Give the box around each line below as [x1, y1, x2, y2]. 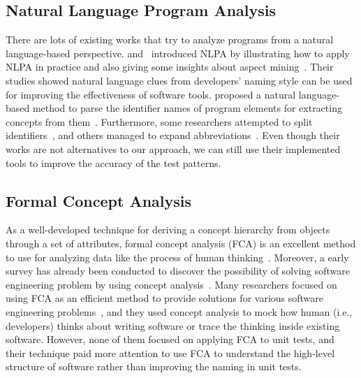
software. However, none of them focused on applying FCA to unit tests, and [6, 332, 334, 347]
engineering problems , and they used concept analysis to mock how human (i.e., [6, 304, 353, 319]
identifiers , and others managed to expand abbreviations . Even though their [6, 128, 340, 143]
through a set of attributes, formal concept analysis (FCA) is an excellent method [6, 235, 356, 250]
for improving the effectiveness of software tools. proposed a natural [6, 87, 296, 101]
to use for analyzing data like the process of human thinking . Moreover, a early [6, 249, 349, 264]
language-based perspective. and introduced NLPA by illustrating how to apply [6, 45, 350, 60]
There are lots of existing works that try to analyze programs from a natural [6, 32, 334, 47]
